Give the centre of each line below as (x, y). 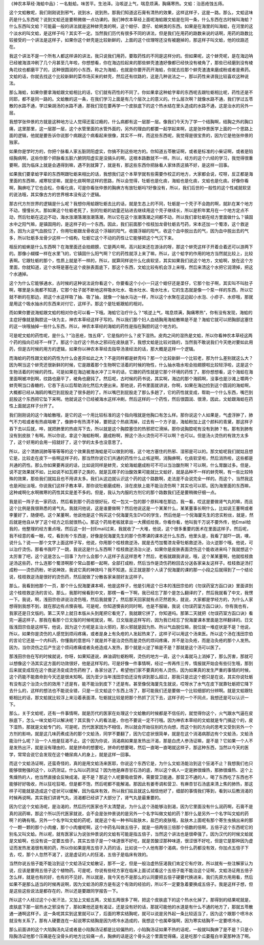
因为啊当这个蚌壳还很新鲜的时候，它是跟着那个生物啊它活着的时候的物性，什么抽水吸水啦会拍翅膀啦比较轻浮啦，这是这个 (131, 365)
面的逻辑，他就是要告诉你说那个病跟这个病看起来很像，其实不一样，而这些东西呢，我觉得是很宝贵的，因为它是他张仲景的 (131, 136)
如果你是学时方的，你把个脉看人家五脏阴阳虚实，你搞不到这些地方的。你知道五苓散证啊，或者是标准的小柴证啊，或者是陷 (131, 151)
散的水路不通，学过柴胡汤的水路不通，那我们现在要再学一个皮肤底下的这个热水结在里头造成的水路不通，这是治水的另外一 (131, 106)
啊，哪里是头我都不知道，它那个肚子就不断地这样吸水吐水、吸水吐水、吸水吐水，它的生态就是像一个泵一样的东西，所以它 (131, 290)
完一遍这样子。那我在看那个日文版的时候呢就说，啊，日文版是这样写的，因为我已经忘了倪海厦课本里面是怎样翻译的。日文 (131, 620)
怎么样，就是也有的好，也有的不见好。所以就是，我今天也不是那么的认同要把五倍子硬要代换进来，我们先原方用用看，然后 (131, 877)
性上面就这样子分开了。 (33, 406)
